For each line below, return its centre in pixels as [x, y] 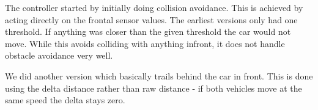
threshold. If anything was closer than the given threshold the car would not [148, 31]
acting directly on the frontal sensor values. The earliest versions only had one [151, 19]
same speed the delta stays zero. [65, 100]
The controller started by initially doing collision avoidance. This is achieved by [154, 7]
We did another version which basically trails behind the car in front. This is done [159, 75]
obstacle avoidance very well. [59, 55]
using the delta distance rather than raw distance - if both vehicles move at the [153, 88]
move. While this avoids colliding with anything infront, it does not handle [145, 43]
